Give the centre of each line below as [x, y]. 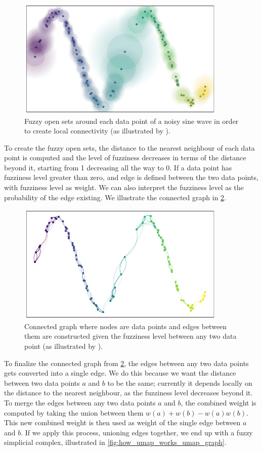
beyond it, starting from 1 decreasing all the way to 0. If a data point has [118, 167]
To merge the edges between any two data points [80, 402]
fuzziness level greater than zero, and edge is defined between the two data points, [131, 177]
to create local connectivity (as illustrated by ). [97, 131]
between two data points [42, 382]
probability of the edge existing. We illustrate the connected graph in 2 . [115, 197]
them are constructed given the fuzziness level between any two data [130, 336]
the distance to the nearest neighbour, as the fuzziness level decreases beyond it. [128, 393]
